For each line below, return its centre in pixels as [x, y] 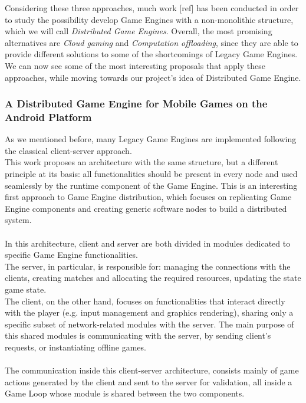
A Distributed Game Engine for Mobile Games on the [136, 104]
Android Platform [48, 117]
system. [18, 220]
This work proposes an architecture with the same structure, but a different [142, 162]
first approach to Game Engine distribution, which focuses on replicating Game [148, 197]
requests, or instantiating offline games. [75, 347]
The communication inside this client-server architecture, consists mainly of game [152, 370]
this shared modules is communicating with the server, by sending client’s [138, 335]
